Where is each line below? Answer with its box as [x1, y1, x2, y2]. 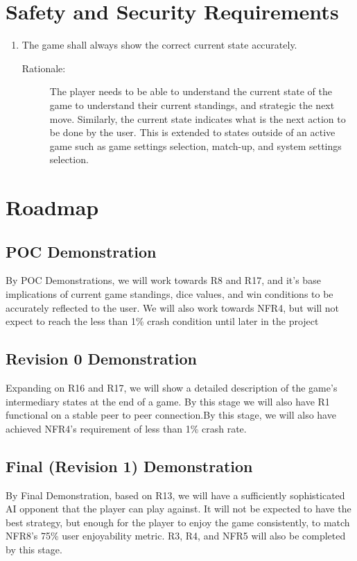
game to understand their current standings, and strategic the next [49, 97, 335, 112]
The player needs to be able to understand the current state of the [49, 84, 332, 99]
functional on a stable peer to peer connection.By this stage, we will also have [6, 408, 336, 422]
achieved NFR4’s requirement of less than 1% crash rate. [6, 421, 247, 435]
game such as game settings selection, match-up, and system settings [49, 138, 342, 153]
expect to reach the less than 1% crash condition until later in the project [6, 314, 319, 328]
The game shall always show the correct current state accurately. [21, 37, 297, 52]
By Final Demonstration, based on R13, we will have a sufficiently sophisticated [6, 487, 345, 502]
